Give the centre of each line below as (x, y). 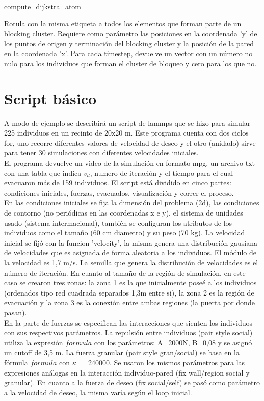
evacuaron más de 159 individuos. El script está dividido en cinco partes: (118, 183)
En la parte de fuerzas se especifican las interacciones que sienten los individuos (128, 322)
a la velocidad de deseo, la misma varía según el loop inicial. (98, 392)
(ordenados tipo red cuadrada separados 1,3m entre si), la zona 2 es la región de (129, 292)
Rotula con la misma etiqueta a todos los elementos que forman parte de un (123, 23)
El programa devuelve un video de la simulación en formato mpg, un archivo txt (129, 163)
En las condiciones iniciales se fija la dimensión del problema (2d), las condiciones (132, 203)
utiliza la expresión (34, 342)
